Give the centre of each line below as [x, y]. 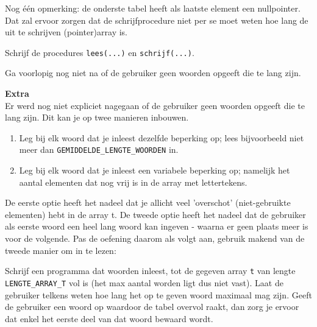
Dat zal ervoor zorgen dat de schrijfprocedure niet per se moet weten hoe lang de [157, 20]
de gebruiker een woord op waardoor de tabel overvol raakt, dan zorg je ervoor [152, 307]
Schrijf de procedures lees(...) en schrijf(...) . [100, 52]
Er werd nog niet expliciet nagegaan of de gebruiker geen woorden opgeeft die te [155, 105]
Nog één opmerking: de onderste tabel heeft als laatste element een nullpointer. [153, 8]
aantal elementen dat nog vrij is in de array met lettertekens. [133, 182]
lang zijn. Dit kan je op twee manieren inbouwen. [97, 117]
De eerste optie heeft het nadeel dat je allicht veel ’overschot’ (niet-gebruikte [148, 202]
